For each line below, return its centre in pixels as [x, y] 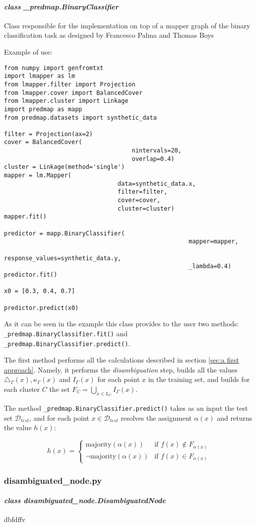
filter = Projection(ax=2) [48, 134]
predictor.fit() [31, 274]
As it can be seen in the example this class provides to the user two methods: [122, 324]
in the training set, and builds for [199, 379]
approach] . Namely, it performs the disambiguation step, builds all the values [121, 369]
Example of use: [28, 51]
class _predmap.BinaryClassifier [61, 6]
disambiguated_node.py [53, 480]
